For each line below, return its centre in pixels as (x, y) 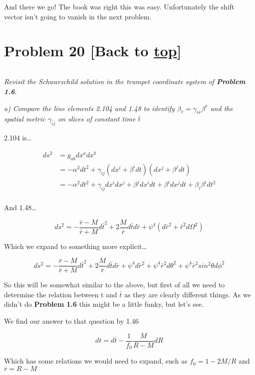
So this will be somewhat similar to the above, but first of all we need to (115, 285)
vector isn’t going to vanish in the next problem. (78, 16)
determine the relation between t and (61, 294)
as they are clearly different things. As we (187, 294)
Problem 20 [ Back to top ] (93, 51)
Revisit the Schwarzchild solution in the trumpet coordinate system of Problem (125, 81)
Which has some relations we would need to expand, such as (96, 361)
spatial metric (25, 119)
